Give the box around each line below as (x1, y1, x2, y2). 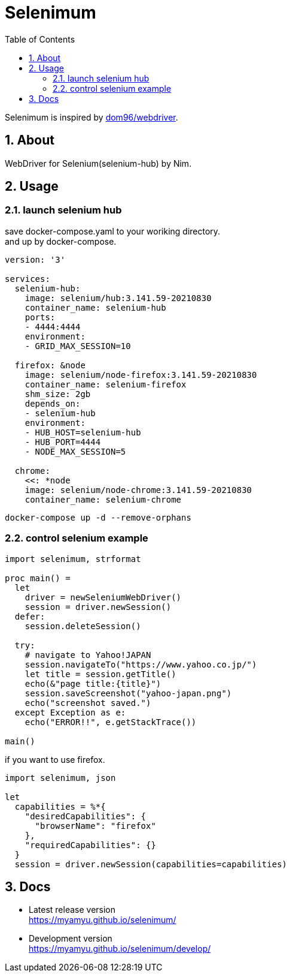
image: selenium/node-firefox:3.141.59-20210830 (25, 369, 257, 380)
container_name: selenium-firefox (25, 379, 187, 389)
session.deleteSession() (25, 621, 141, 631)
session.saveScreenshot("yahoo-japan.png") (25, 688, 232, 698)
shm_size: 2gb (25, 389, 91, 399)
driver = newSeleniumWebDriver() (25, 592, 182, 602)
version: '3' (5, 254, 66, 264)
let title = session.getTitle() (25, 669, 176, 679)
